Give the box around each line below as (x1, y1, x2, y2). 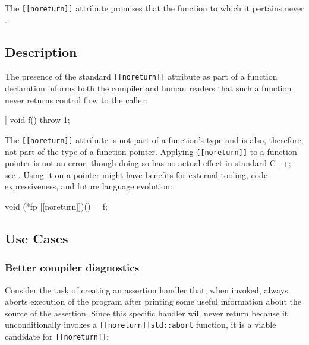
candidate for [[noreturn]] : (5, 330, 109, 343)
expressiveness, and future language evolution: (5, 180, 172, 192)
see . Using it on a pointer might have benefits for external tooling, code (5, 168, 268, 181)
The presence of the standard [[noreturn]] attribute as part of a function (5, 70, 278, 83)
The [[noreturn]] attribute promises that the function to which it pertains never (5, 2, 304, 14)
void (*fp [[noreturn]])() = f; (5, 200, 108, 212)
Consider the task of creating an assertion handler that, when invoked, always (5, 283, 288, 296)
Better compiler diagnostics (5, 260, 140, 275)
